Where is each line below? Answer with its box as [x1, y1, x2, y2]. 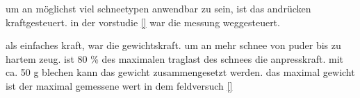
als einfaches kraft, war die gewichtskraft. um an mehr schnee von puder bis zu [6, 38, 341, 52]
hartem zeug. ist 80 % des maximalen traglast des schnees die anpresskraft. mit [6, 51, 344, 66]
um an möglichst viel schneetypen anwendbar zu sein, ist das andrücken [6, 1, 311, 15]
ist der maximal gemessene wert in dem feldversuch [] [6, 78, 233, 92]
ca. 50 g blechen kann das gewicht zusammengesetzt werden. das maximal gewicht [6, 65, 355, 79]
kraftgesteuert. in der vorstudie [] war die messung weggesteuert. [6, 14, 280, 29]
